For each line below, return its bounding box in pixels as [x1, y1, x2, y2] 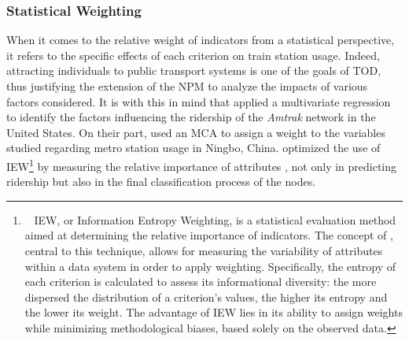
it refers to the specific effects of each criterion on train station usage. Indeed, [6, 46, 380, 63]
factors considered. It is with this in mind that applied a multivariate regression [6, 93, 391, 109]
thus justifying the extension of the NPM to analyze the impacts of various [6, 78, 368, 94]
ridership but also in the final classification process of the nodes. [6, 173, 316, 190]
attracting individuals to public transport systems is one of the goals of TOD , [6, 62, 381, 79]
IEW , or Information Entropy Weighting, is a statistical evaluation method [34, 211, 396, 228]
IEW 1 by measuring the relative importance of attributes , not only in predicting [6, 155, 397, 174]
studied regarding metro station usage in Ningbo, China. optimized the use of [6, 139, 381, 156]
